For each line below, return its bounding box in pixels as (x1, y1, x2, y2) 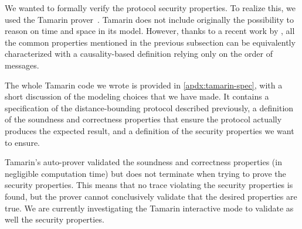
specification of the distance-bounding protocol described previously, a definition (5, 101, 294, 114)
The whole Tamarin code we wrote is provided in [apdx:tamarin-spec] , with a (5, 78, 283, 91)
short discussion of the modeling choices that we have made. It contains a (5, 90, 269, 102)
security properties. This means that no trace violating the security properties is (5, 179, 293, 191)
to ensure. (5, 136, 40, 148)
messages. (5, 59, 39, 71)
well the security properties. (5, 213, 104, 225)
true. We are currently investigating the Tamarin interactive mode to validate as (5, 201, 294, 214)
